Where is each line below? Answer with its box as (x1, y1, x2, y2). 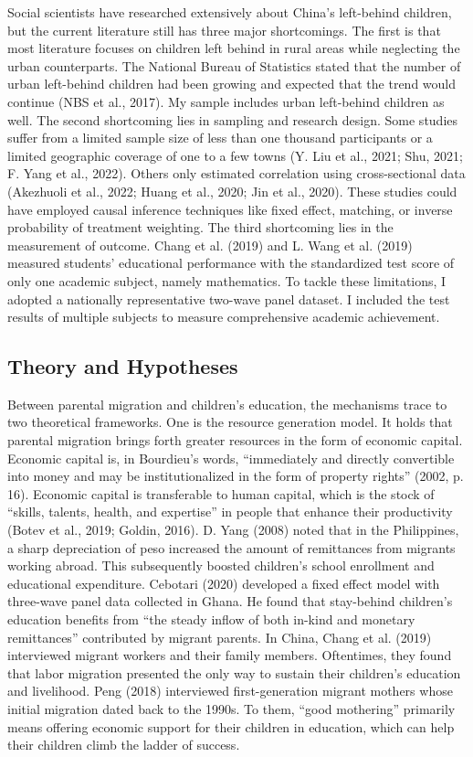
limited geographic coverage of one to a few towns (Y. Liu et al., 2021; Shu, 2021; (7, 145, 463, 165)
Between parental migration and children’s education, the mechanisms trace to (7, 394, 447, 413)
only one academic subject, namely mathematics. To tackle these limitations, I (7, 271, 447, 290)
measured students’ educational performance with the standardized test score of (7, 253, 455, 272)
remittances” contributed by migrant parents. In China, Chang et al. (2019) (7, 627, 432, 646)
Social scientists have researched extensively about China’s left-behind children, (7, 3, 452, 21)
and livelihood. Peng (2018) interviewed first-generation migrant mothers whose (7, 681, 453, 700)
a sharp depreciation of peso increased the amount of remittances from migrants (7, 538, 456, 557)
